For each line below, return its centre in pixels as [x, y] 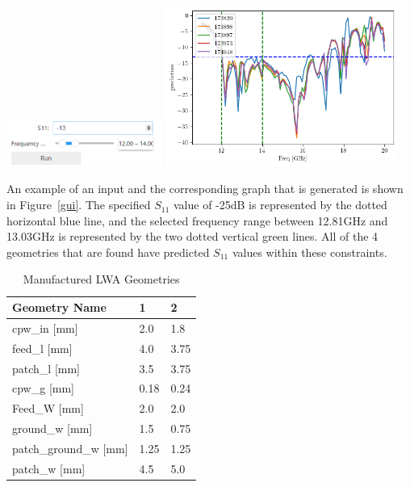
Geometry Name [59, 307]
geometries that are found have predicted [108, 252]
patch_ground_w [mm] [70, 448]
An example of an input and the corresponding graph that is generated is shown [205, 189]
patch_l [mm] [46, 368]
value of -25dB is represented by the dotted [280, 205]
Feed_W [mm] [48, 408]
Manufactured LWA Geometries [101, 279]
